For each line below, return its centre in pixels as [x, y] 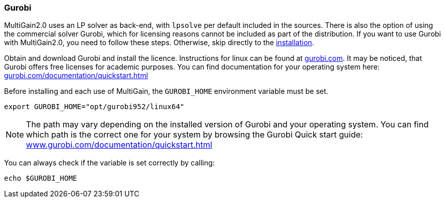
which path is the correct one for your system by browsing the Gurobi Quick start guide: [194, 135]
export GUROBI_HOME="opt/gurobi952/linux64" [94, 107]
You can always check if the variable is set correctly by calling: [109, 163]
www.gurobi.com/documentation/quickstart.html [119, 145]
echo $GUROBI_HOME [41, 178]
